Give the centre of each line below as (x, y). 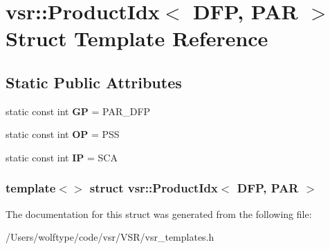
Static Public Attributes (94, 82)
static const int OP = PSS (63, 134)
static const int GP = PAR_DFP (78, 111)
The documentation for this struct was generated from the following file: (159, 213)
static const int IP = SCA (62, 157)
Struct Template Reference (137, 38)
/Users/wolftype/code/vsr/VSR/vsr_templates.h (110, 237)
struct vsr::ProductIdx (154, 188)
